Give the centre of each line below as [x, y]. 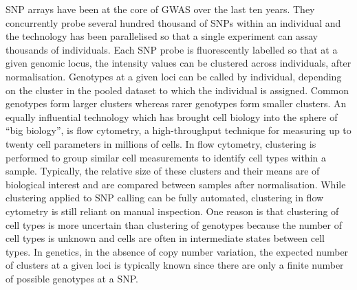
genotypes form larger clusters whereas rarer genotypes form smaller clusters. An [176, 103]
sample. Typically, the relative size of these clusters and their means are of [163, 171]
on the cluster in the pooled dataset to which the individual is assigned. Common [177, 90]
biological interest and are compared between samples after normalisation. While [176, 184]
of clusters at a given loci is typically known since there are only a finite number [175, 265]
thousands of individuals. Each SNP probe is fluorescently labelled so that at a [172, 49]
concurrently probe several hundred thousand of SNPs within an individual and [173, 22]
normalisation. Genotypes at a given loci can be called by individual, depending [174, 76]
